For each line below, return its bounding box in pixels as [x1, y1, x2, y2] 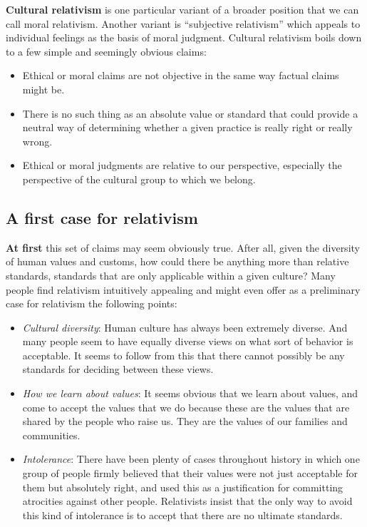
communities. [22, 427, 81, 442]
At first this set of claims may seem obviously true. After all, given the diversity [6, 240, 360, 255]
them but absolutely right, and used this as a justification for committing [22, 479, 343, 494]
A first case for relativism [6, 206, 198, 228]
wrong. [22, 133, 53, 148]
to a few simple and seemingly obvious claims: [6, 44, 207, 58]
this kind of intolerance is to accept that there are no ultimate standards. [22, 507, 343, 522]
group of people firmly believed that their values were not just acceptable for [22, 466, 358, 481]
